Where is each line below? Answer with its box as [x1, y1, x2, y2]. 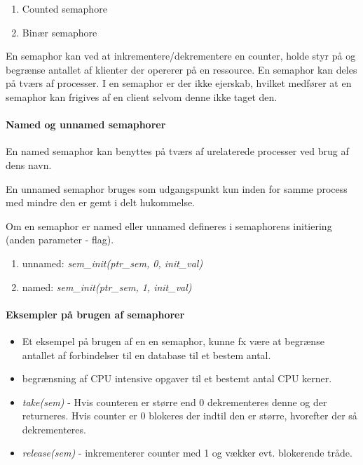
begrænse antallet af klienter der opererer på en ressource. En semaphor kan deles [6, 62, 357, 76]
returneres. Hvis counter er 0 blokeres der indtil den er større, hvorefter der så [22, 408, 357, 423]
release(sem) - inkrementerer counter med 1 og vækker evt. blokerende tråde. [22, 445, 352, 460]
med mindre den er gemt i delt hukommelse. [6, 195, 196, 210]
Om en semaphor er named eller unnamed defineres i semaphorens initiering [6, 218, 332, 233]
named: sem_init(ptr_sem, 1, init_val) [22, 279, 192, 294]
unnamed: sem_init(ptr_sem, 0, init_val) [22, 255, 203, 270]
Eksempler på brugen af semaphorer [6, 306, 185, 321]
